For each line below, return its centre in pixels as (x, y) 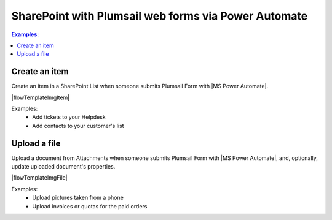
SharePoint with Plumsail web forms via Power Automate (160, 16)
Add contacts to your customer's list (78, 126)
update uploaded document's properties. (63, 167)
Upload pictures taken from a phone (78, 198)
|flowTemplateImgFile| (39, 178)
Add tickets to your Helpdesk (69, 117)
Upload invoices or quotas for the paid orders (90, 206)
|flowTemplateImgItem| (41, 97)
